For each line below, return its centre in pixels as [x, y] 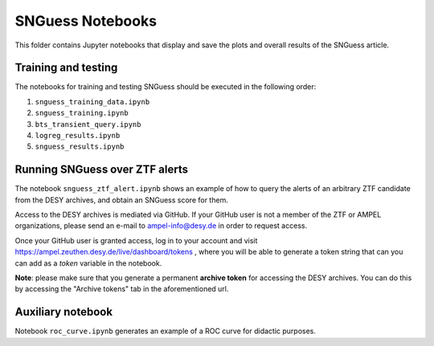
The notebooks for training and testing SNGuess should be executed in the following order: [166, 87]
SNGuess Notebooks [86, 21]
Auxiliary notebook [63, 312]
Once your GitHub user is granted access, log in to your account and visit [136, 240]
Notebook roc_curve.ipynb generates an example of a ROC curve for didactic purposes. [166, 331]
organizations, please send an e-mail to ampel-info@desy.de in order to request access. [161, 226]
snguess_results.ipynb [80, 147]
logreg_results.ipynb [78, 136]
